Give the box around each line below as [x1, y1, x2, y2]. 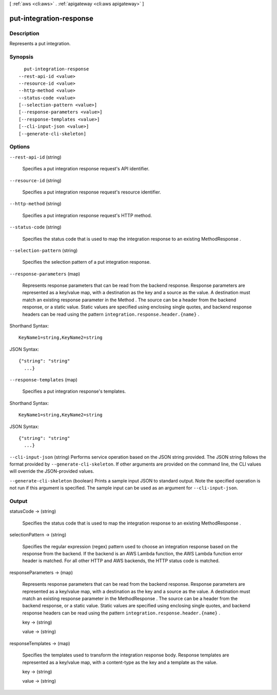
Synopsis [9, 53, 33, 60]
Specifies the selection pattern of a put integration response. [22, 259, 151, 265]
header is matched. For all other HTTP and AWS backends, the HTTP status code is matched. [22, 557, 220, 564]
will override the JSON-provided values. [9, 468, 94, 474]
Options [9, 143, 30, 150]
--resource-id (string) [9, 177, 62, 183]
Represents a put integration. [9, 41, 71, 47]
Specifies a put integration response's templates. [22, 388, 126, 395]
